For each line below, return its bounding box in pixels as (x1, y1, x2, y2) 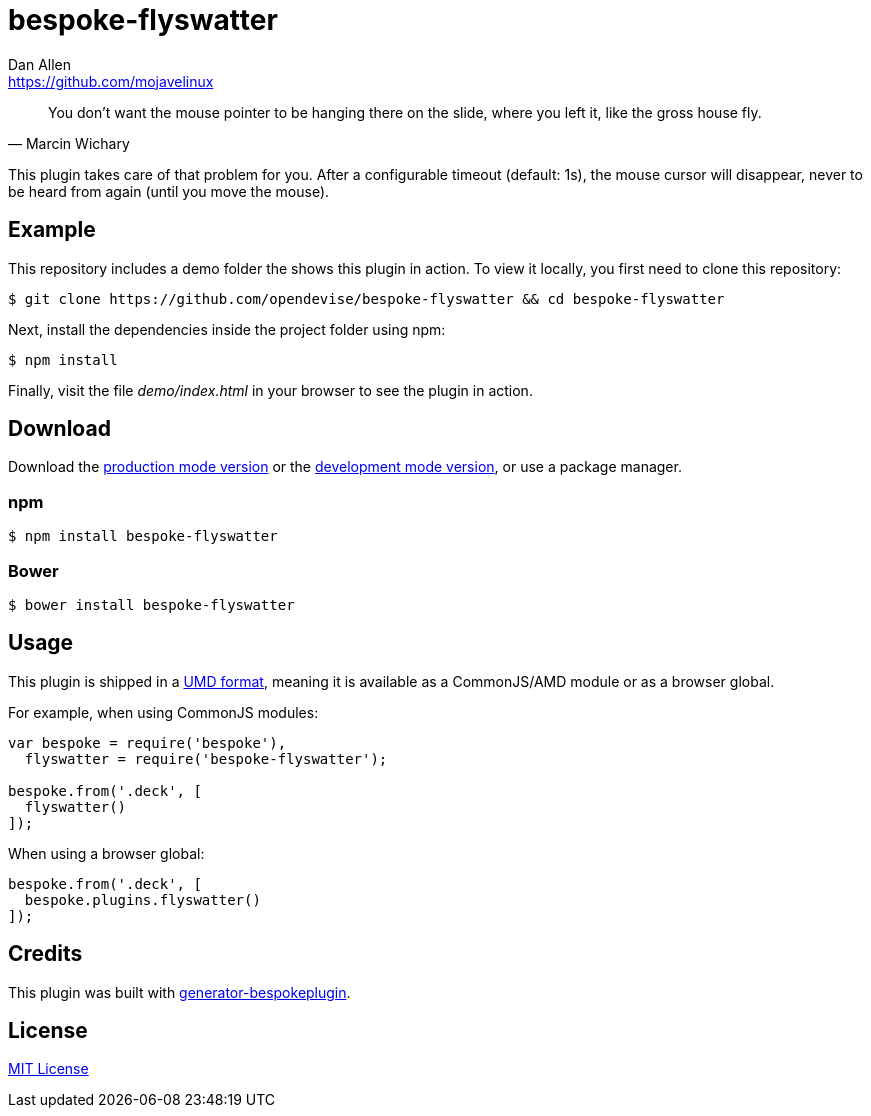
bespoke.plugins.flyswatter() (24, 891, 261, 908)
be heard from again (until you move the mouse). (8, 182, 330, 200)
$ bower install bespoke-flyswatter (8, 596, 295, 613)
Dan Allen (8, 55, 72, 73)
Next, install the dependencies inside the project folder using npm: (8, 320, 446, 338)
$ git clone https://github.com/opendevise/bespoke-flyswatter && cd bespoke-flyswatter (8, 290, 725, 307)
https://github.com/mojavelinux (8, 72, 214, 90)
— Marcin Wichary (8, 134, 130, 152)
